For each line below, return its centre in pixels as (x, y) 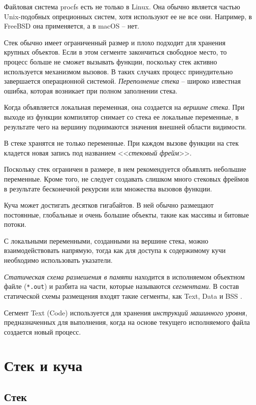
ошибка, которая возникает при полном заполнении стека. (91, 90)
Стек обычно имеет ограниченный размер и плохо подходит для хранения (115, 42)
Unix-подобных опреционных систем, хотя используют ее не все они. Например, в (128, 16)
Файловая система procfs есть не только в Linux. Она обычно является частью (122, 6)
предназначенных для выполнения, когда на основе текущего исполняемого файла (127, 322)
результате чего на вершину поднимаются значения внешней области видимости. (125, 126)
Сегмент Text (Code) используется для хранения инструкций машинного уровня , (126, 312)
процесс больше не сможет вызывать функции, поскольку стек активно (111, 61)
